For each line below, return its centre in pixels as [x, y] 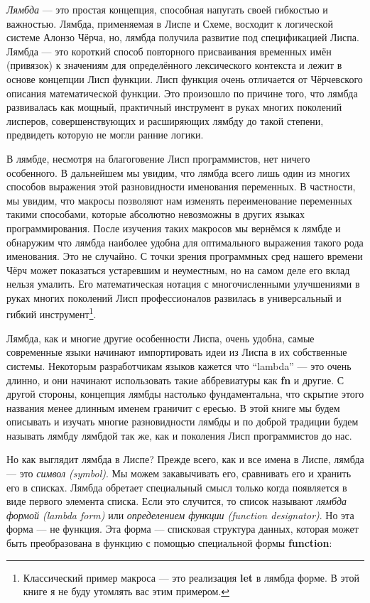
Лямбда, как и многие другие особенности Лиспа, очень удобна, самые [160, 338]
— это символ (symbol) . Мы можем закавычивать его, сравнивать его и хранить [179, 473]
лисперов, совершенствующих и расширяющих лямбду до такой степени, [165, 120]
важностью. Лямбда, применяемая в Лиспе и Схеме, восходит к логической [170, 23]
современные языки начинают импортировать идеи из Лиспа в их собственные [177, 352]
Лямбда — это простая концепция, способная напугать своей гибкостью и [167, 9]
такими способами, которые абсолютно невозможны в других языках [156, 214]
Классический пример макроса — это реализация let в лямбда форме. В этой [191, 577]
